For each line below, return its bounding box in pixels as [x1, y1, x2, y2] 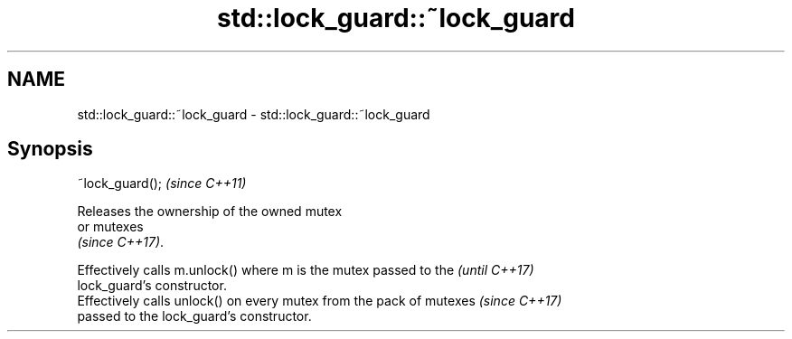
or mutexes [77, 219, 144, 235]
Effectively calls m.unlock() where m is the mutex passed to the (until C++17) [77, 262, 534, 278]
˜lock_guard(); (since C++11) [77, 175, 247, 192]
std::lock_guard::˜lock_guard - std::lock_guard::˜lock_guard [77, 106, 430, 122]
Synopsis [7, 137, 93, 161]
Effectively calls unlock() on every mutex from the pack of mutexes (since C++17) [77, 293, 562, 309]
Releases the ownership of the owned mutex [77, 203, 343, 220]
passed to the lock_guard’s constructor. [77, 308, 312, 325]
